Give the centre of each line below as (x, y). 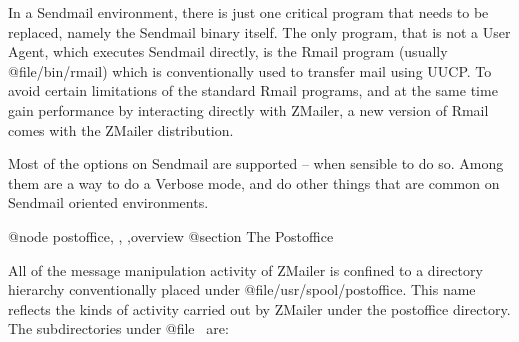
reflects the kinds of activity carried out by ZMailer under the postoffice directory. (259, 308)
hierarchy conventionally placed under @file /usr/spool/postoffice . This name (242, 289)
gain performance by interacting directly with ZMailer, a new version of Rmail (248, 109)
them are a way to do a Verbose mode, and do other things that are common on (254, 182)
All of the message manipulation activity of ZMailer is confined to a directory (245, 269)
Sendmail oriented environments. (108, 202)
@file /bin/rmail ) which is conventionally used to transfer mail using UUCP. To (250, 70)
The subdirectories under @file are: (118, 328)
